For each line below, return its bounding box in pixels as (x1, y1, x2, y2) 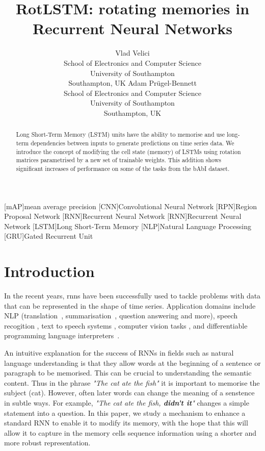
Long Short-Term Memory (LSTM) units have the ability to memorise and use (16, 130, 225, 139)
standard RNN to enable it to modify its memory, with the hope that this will (4, 417, 248, 428)
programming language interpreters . (4, 330, 120, 341)
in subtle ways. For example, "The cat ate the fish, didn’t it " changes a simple (4, 397, 249, 408)
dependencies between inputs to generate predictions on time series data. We (31, 138, 234, 147)
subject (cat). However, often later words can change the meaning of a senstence (4, 387, 255, 398)
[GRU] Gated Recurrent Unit (4, 231, 93, 241)
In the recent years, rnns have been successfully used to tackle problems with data (4, 290, 261, 301)
